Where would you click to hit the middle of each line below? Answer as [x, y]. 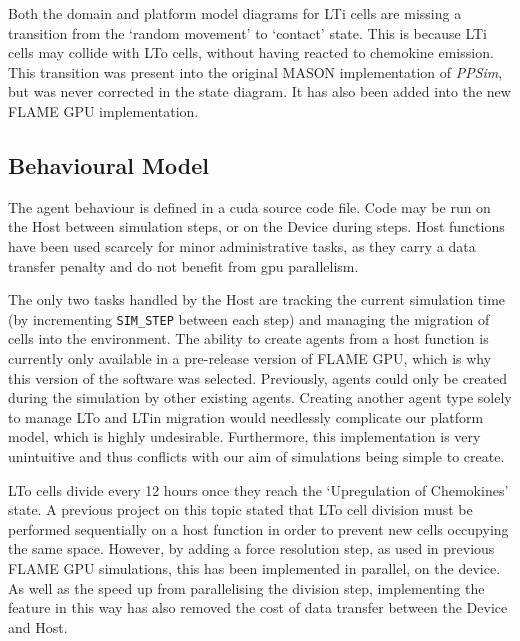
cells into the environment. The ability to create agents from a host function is [248, 338]
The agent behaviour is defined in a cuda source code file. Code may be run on [249, 206]
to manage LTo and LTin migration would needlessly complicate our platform [246, 416]
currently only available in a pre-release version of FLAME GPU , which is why [250, 357]
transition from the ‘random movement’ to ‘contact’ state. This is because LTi [247, 32]
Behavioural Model [108, 164]
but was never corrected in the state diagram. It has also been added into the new [259, 91]
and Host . [38, 626]
